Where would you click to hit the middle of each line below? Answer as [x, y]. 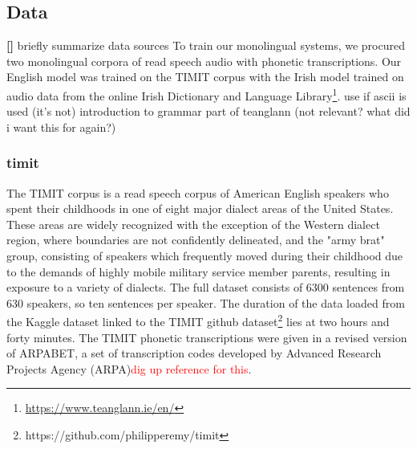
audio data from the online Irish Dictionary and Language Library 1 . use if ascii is [206, 94]
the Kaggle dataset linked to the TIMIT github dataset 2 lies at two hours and [198, 320]
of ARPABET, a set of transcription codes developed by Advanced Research [194, 353]
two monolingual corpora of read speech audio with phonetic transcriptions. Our [204, 61]
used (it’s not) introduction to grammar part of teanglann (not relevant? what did [208, 111]
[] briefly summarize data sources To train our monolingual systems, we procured [206, 45]
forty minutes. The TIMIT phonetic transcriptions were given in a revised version [207, 337]
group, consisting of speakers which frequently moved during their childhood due [205, 256]
